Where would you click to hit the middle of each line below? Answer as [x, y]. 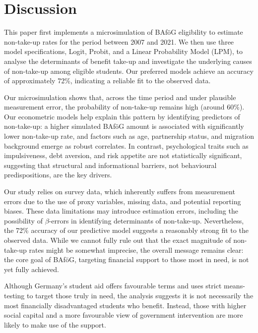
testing [14, 295]
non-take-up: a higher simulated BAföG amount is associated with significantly [124, 126]
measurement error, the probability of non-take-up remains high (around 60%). [124, 107]
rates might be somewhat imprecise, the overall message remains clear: [136, 250]
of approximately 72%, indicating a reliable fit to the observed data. [107, 81]
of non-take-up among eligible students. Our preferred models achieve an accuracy [129, 71]
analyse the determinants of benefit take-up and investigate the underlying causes [128, 61]
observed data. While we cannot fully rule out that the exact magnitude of [118, 240]
